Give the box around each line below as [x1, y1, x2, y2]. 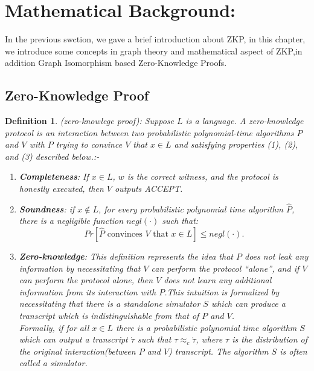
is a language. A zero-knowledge [185, 114, 304, 127]
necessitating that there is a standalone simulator [19, 297, 200, 310]
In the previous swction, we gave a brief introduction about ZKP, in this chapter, [5, 33, 306, 45]
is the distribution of [232, 333, 307, 346]
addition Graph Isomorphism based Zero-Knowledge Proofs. [5, 56, 227, 69]
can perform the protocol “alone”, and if [151, 261, 300, 274]
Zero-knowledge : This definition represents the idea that [19, 250, 233, 263]
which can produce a [211, 297, 286, 310]
